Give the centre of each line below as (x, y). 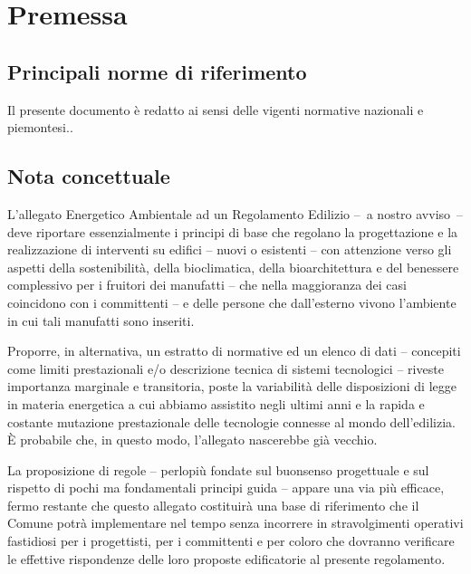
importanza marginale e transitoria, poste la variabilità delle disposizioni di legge (232, 386)
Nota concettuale (89, 176)
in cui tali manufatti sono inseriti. (101, 320)
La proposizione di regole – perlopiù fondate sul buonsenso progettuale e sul (218, 469)
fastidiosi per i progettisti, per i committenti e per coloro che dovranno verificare (231, 541)
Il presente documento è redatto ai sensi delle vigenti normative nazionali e (216, 109)
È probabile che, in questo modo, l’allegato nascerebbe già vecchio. (192, 440)
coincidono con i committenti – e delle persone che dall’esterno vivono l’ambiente (232, 302)
